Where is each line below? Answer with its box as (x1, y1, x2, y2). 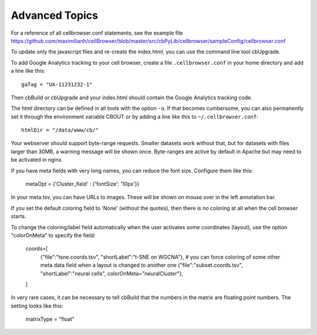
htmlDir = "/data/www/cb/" (21, 127, 99, 133)
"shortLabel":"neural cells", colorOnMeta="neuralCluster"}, (40, 270, 183, 277)
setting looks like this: (11, 302, 64, 309)
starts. (11, 213, 26, 220)
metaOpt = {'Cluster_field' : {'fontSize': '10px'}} (25, 180, 140, 187)
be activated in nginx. (11, 156, 63, 163)
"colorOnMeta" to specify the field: (11, 232, 96, 239)
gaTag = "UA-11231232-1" (21, 81, 93, 88)
